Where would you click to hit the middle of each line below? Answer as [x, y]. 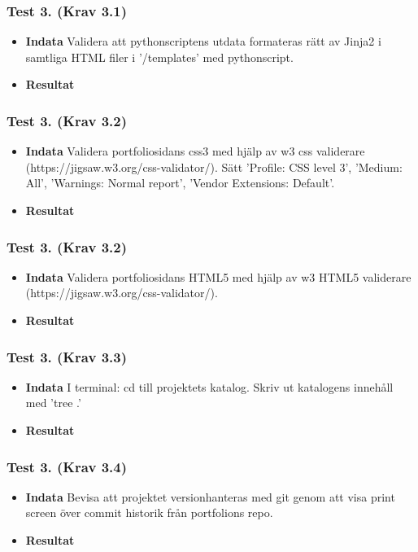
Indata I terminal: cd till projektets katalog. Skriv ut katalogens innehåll [209, 386]
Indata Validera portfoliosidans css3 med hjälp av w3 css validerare [195, 151]
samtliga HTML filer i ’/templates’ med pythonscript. [159, 57]
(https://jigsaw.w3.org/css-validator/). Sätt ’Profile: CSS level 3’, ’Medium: [214, 166]
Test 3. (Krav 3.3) [67, 356]
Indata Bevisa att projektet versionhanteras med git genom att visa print [210, 496]
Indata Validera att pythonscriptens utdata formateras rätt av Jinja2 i [203, 41]
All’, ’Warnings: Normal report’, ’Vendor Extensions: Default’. [180, 183]
